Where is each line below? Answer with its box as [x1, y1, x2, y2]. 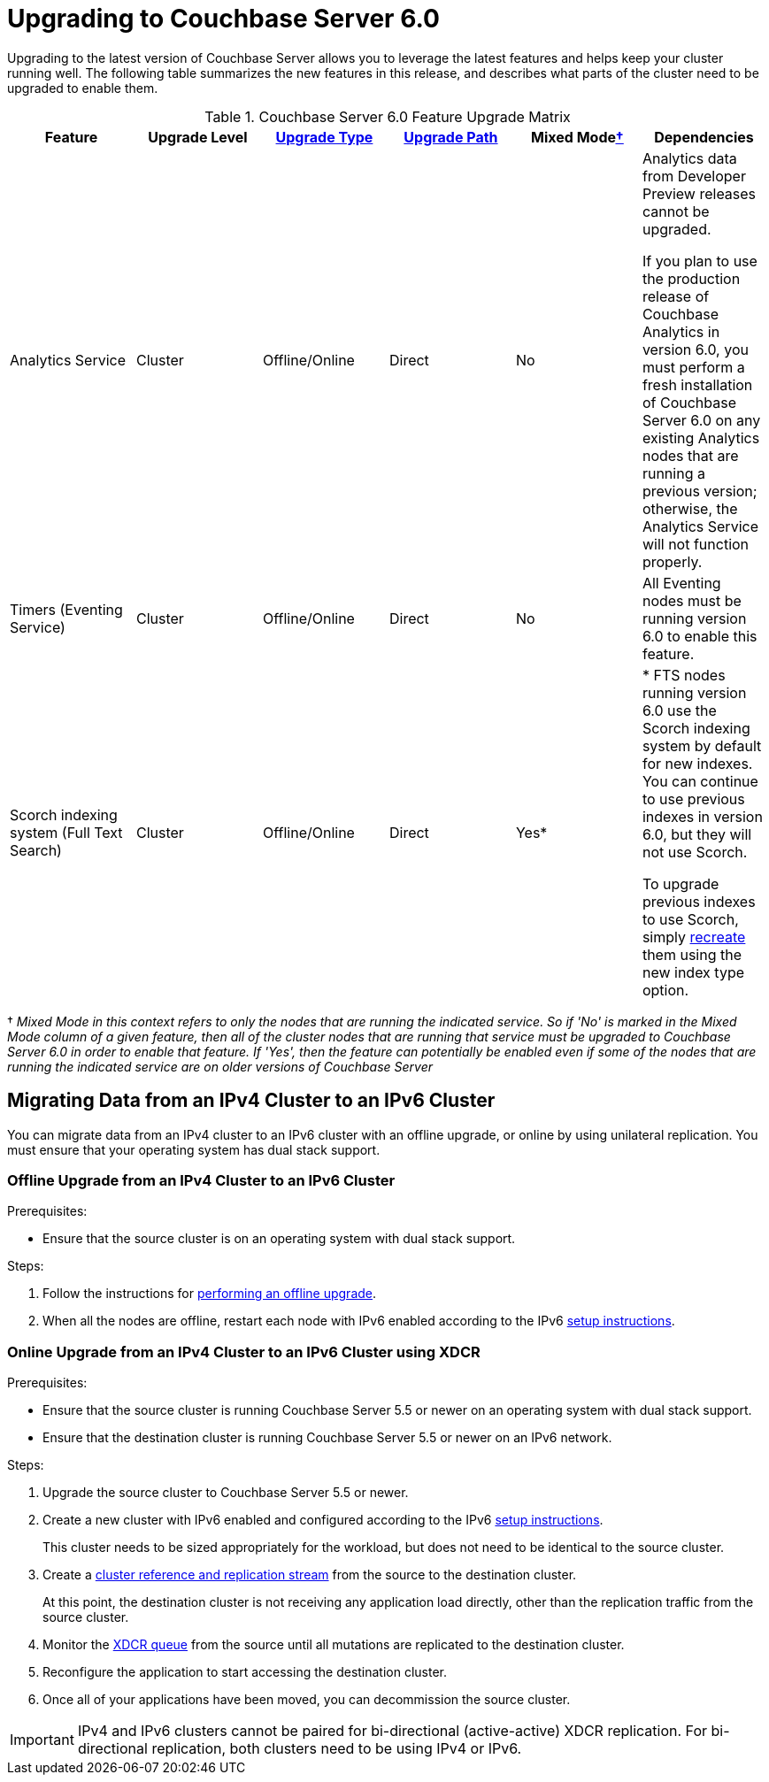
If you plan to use [642, 251, 757, 270]
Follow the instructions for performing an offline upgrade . [42, 1286, 377, 1302]
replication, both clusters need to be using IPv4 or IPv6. [151, 1740, 522, 1758]
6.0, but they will [642, 825, 752, 843]
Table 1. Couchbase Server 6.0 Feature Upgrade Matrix [204, 107, 571, 126]
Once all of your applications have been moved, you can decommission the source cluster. [42, 1692, 571, 1708]
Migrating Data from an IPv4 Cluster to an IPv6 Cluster [7, 1089, 496, 1112]
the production [642, 269, 741, 288]
